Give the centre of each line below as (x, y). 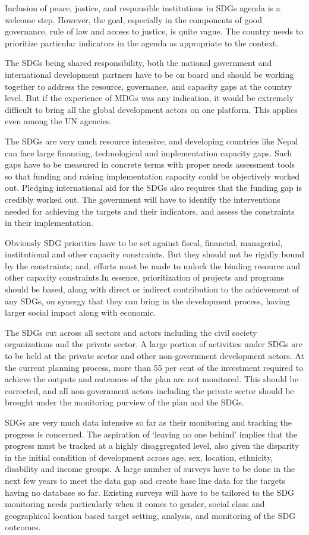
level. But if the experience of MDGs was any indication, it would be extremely (149, 98)
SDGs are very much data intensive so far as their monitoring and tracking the (149, 422)
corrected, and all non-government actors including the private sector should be (149, 390)
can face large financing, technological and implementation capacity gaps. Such (149, 152)
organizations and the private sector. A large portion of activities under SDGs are (154, 344)
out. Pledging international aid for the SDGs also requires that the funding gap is (153, 188)
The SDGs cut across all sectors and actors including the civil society (131, 332)
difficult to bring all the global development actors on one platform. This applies (151, 109)
